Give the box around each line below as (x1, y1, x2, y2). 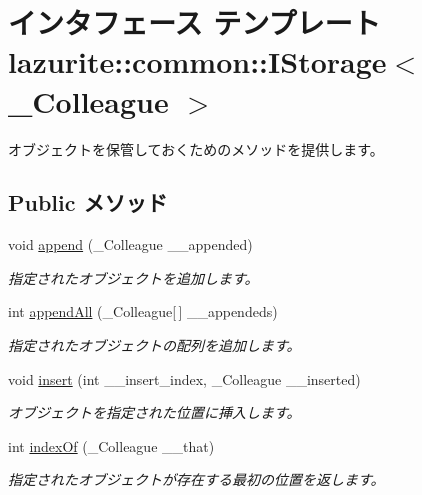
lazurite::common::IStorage (8, 41, 387, 82)
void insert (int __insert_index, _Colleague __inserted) (8, 368, 361, 389)
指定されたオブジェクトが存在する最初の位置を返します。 (8, 469, 385, 490)
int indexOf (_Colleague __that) (8, 435, 215, 456)
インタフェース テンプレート (8, 2, 381, 43)
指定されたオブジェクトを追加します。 (8, 267, 259, 288)
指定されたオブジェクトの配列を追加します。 (8, 335, 301, 356)
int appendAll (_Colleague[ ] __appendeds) (8, 301, 278, 322)
